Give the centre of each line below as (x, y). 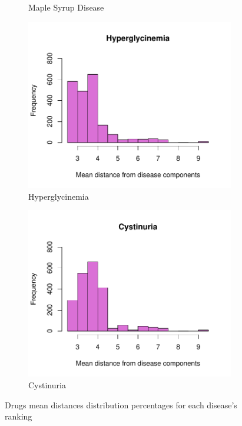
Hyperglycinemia (59, 196)
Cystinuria (47, 385)
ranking (19, 416)
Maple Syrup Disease (66, 7)
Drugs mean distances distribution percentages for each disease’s (121, 404)
